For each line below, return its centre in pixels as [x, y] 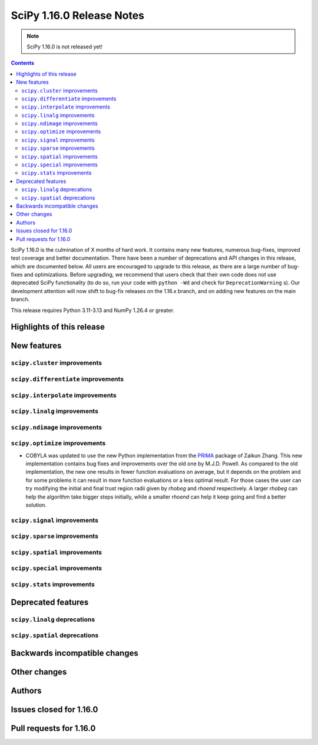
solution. [36, 505]
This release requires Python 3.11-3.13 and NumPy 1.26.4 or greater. [93, 310]
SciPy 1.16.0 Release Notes [77, 15]
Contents [23, 63]
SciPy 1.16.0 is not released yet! [65, 47]
